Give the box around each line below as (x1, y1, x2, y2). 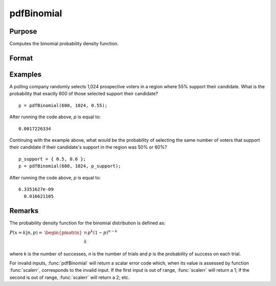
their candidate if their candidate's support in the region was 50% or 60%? (9, 144, 167, 150)
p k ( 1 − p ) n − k (87, 228, 118, 236)
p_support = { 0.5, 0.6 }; (18, 156, 86, 162)
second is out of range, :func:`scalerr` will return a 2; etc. (9, 274, 130, 280)
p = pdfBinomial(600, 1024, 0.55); (18, 102, 108, 108)
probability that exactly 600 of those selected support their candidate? (9, 91, 158, 97)
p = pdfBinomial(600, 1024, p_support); (18, 163, 121, 169)
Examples (9, 70, 42, 79)
